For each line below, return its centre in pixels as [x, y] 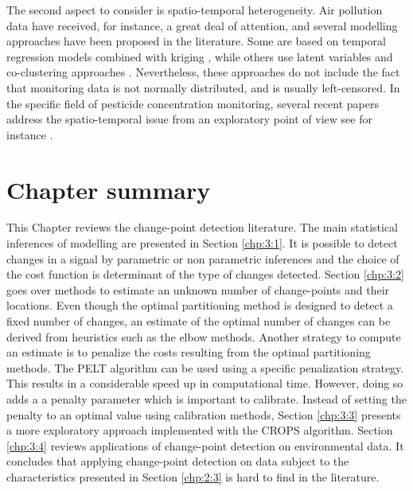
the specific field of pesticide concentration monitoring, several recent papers [193, 103]
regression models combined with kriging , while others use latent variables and [200, 56]
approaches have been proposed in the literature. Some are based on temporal [196, 41]
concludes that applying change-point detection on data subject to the [178, 461]
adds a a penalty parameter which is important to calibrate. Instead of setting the [206, 399]
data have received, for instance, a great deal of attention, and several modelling [202, 25]
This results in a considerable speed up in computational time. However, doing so [205, 383]
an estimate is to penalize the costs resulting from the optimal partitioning [189, 352]
